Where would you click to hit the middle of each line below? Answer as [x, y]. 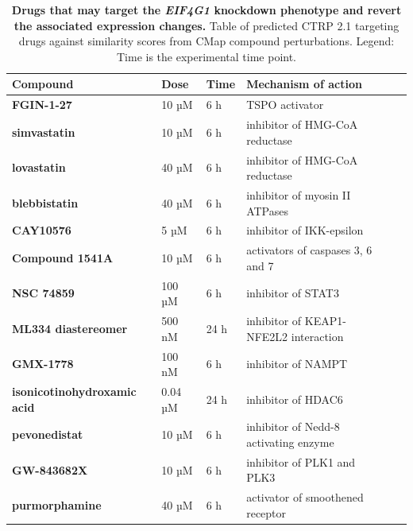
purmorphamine [57, 505]
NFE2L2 [267, 336]
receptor [266, 512]
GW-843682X [50, 469]
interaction [317, 336]
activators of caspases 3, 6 [309, 250]
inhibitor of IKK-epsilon [305, 230]
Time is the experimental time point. [206, 56]
